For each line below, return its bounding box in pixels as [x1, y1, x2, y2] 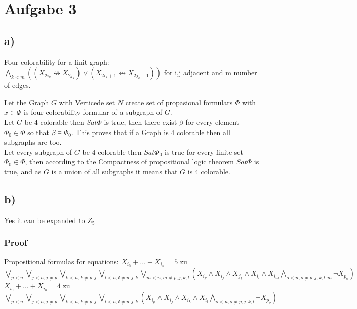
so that [27, 126, 49, 137]
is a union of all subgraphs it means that [51, 166, 178, 176]
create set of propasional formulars [125, 97, 233, 107]
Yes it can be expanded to [4, 214, 85, 225]
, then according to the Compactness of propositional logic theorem [25, 156, 234, 167]
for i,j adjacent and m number [164, 67, 257, 78]
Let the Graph [4, 97, 49, 107]
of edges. [4, 80, 31, 91]
